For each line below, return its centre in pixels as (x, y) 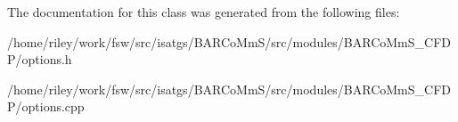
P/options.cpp (46, 106)
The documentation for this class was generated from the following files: (204, 12)
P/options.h (40, 59)
